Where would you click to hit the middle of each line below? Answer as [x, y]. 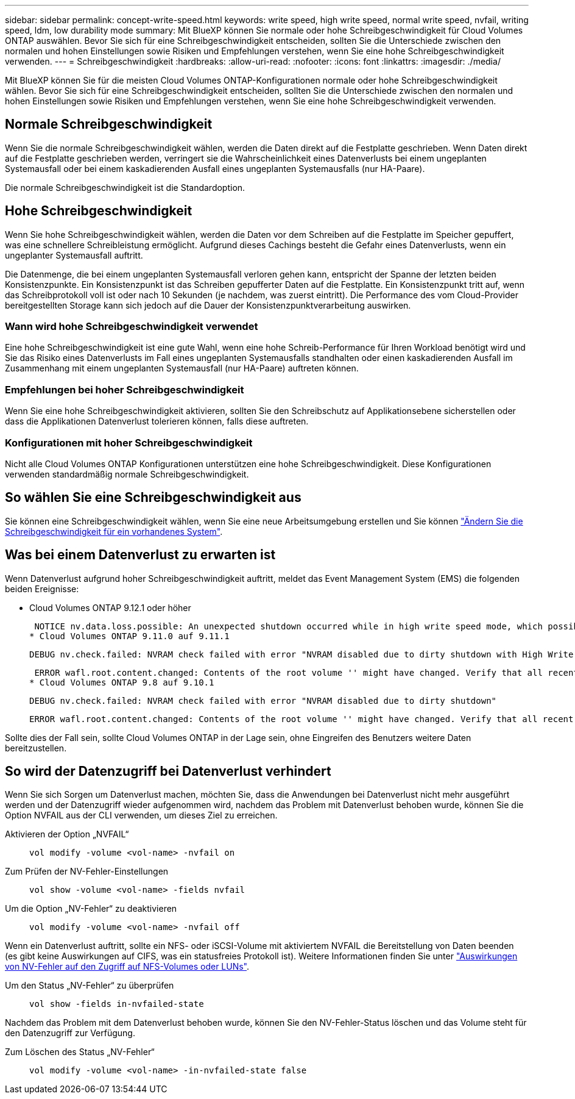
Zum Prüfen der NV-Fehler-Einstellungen [87, 872]
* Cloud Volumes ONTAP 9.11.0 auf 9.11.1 [129, 636]
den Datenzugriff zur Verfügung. [70, 1033]
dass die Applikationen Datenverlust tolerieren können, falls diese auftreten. [157, 421]
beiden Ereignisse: [42, 589]
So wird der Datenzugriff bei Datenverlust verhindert [168, 771]
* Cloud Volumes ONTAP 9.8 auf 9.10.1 [122, 682]
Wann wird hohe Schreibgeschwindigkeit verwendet [132, 327]
